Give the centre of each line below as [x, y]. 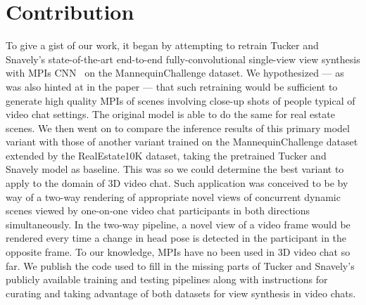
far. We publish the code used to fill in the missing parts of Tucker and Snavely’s [180, 265]
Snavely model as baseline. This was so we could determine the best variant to [175, 169]
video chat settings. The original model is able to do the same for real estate [170, 114]
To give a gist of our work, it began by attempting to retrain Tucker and [162, 45]
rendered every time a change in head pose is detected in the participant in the [176, 238]
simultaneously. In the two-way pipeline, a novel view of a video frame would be [178, 224]
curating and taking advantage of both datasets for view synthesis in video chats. [181, 293]
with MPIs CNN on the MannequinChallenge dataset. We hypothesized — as [175, 73]
